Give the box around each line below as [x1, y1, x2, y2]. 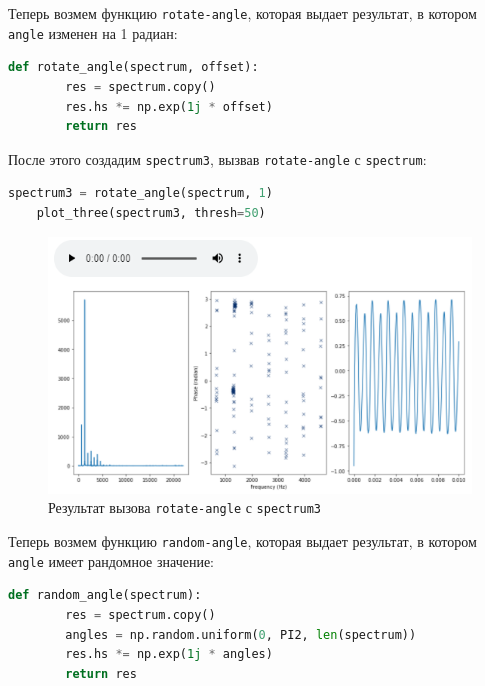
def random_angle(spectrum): [8, 588, 202, 603]
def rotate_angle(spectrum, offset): [8, 60, 259, 75]
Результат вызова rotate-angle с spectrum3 [48, 497, 322, 518]
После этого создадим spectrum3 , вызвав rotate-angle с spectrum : [8, 148, 427, 169]
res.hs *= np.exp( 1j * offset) [65, 99, 273, 114]
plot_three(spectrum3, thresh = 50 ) [36, 205, 266, 220]
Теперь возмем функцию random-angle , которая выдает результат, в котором [8, 531, 477, 552]
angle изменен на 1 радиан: [8, 22, 178, 43]
